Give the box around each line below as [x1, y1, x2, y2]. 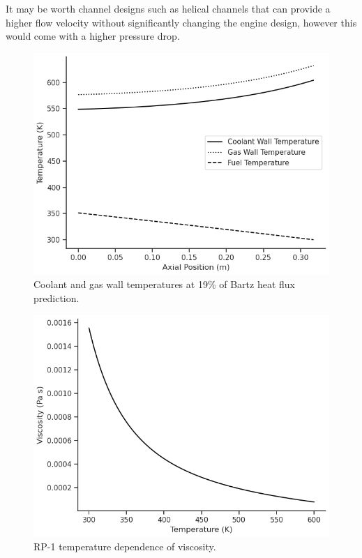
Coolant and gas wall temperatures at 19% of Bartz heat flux [33, 277, 295, 292]
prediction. [33, 290, 80, 305]
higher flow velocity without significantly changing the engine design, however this [6, 15, 357, 29]
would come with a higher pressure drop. [6, 29, 180, 43]
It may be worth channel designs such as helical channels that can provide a [6, 1, 331, 15]
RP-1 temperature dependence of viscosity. [33, 539, 216, 554]
